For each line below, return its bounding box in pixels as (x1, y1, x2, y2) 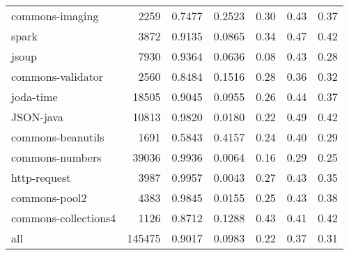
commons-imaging (11, 8, 99, 24)
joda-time (11, 88, 58, 105)
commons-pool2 (11, 190, 87, 206)
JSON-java (11, 109, 63, 125)
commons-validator (11, 68, 104, 84)
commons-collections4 (11, 210, 116, 226)
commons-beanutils (11, 129, 104, 145)
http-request (11, 169, 71, 185)
